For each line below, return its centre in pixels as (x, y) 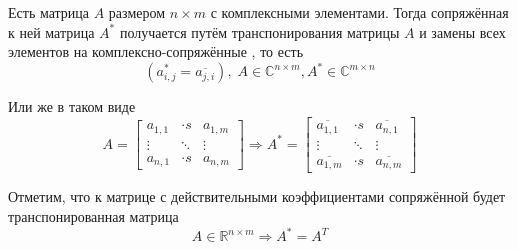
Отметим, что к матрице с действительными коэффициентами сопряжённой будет (257, 196)
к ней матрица (51, 31)
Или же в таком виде (72, 106)
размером (137, 12)
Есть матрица (49, 12)
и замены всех (462, 31)
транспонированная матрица (93, 215)
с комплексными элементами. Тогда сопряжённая (359, 12)
